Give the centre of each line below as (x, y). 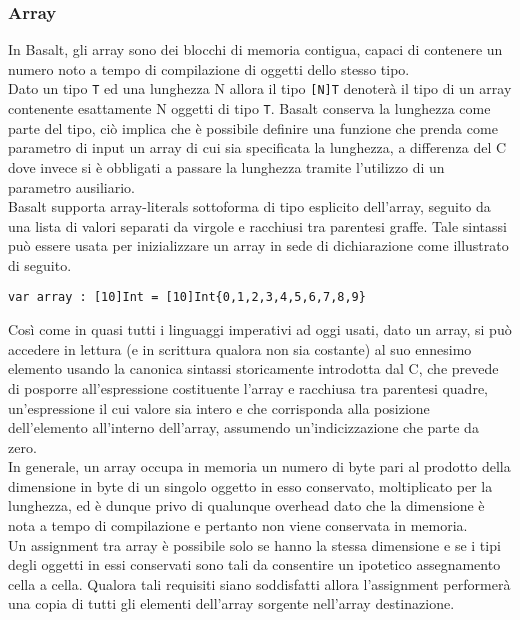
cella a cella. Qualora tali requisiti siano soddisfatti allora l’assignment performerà (259, 583)
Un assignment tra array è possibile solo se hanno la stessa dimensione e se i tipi (254, 544)
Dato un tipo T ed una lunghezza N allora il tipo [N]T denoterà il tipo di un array (260, 88)
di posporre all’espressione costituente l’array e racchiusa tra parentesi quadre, (248, 387)
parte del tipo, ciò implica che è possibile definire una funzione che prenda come (253, 127)
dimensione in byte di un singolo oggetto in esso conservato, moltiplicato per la (250, 485)
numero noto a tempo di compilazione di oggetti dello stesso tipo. (209, 68)
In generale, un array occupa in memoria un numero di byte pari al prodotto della (259, 466)
